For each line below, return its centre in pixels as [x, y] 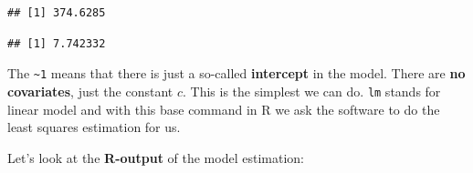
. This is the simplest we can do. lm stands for [312, 91]
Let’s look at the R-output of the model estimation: [156, 157]
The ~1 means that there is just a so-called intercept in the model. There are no [236, 73]
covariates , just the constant [90, 91]
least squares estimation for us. [94, 127]
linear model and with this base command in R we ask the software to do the [224, 109]
